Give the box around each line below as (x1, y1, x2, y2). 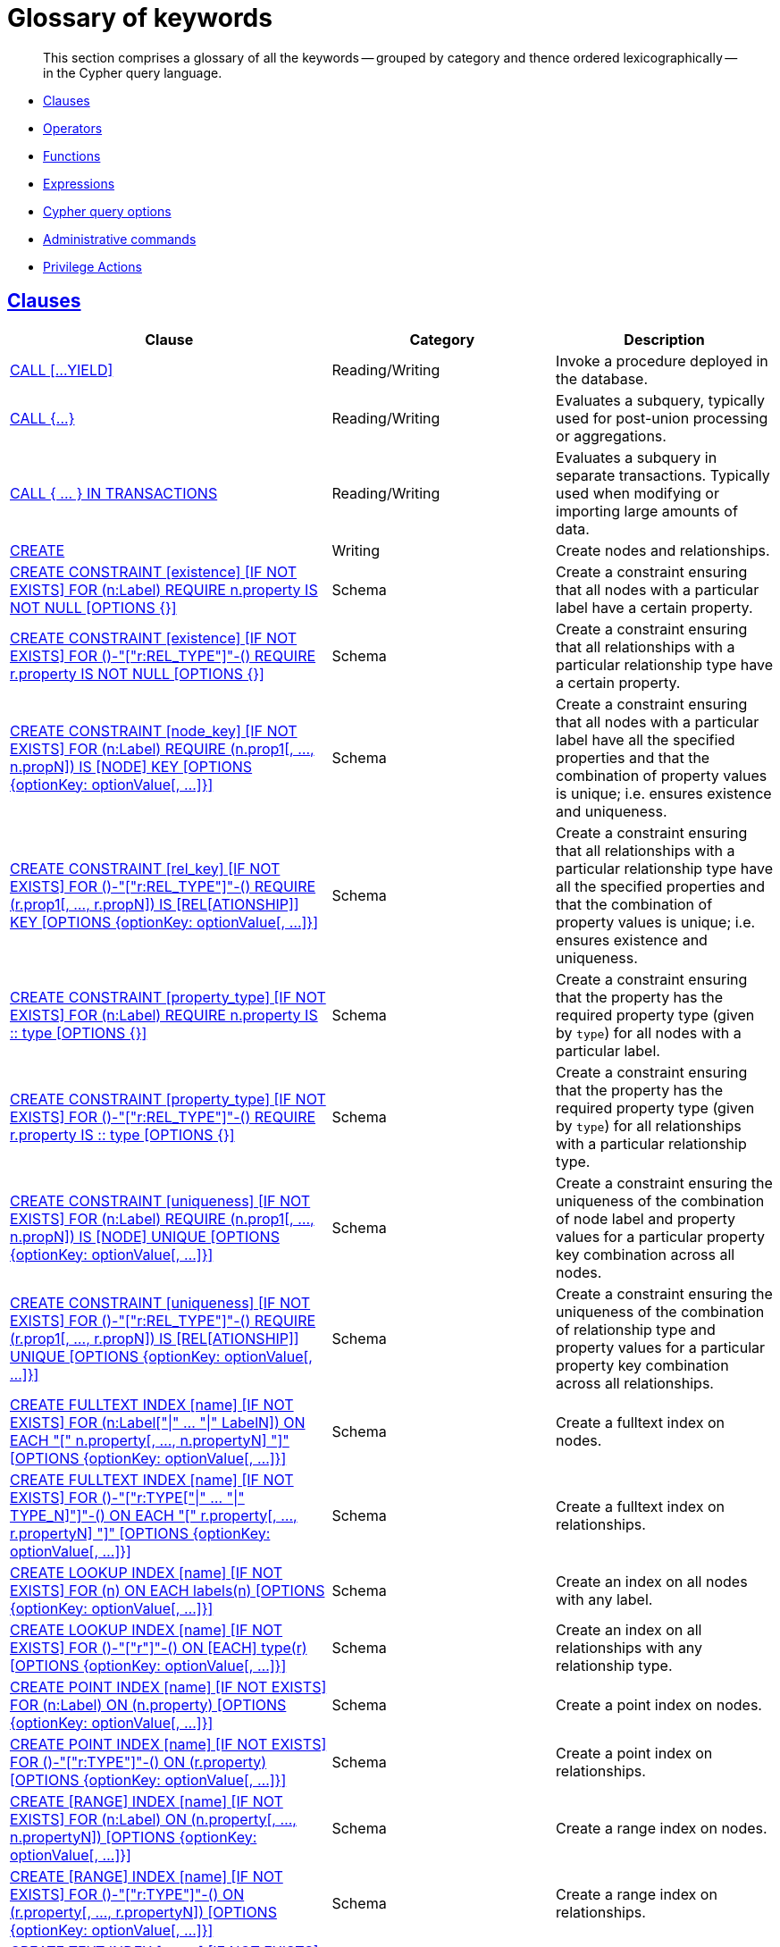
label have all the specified (556, 730, 735, 749)
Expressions (43, 175, 115, 191)
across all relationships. (556, 1373, 714, 1392)
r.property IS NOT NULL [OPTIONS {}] (10, 664, 264, 683)
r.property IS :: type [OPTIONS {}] (10, 1125, 235, 1144)
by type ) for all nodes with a (556, 1023, 742, 1042)
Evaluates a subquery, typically (556, 390, 766, 409)
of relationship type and (556, 1320, 716, 1339)
